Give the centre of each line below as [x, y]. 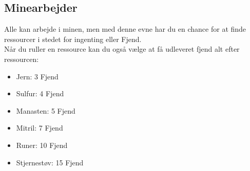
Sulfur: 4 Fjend [40, 93]
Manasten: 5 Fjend [46, 110]
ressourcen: [22, 59]
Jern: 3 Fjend [37, 76]
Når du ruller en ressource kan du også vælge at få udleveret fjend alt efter [122, 49]
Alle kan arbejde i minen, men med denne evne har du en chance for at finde [125, 29]
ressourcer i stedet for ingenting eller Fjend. [73, 39]
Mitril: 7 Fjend [40, 128]
